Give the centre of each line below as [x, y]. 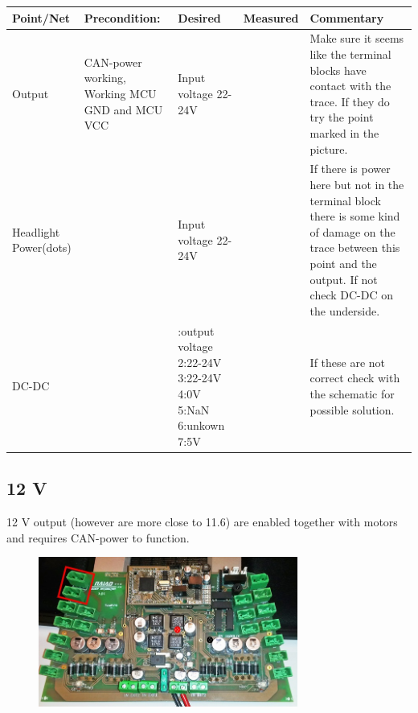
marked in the [344, 132]
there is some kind [355, 216]
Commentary [347, 17]
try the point [342, 117]
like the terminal [350, 54]
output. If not [344, 279]
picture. [329, 148]
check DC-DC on [351, 295]
